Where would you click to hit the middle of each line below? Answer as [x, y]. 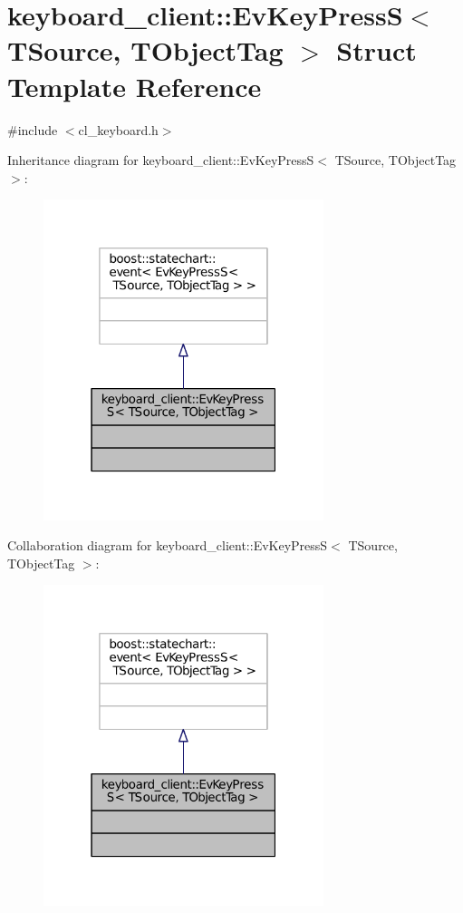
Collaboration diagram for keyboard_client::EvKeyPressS [168, 545]
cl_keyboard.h [118, 129]
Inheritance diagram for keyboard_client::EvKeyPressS [161, 160]
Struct [376, 50]
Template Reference [135, 86]
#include [33, 129]
